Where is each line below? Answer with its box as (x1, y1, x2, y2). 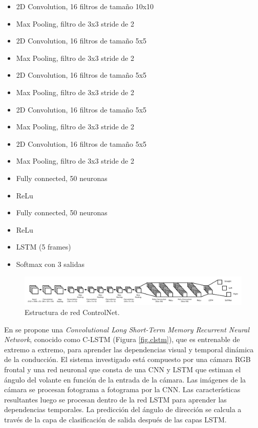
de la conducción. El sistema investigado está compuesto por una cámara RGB (4, 354, 251, 365)
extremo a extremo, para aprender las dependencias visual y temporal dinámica (4, 344, 254, 354)
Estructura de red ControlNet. (25, 306, 120, 317)
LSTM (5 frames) (16, 241, 71, 252)
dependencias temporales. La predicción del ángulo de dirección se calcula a (4, 404, 242, 415)
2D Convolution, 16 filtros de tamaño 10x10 (16, 1, 154, 11)
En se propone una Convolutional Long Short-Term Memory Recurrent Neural (4, 324, 250, 334)
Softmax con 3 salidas (16, 258, 84, 269)
